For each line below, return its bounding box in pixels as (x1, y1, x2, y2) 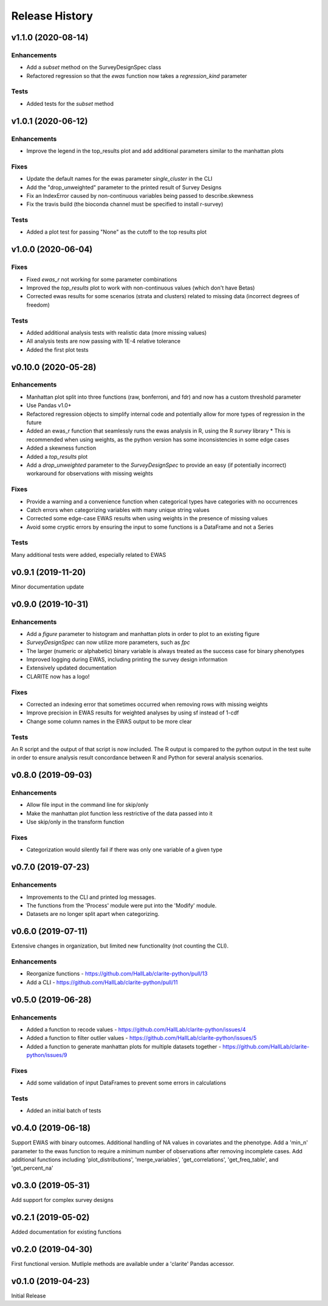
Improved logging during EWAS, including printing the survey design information (26, 656, 228, 663)
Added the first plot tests (26, 346, 89, 353)
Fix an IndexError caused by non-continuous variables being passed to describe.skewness (26, 192, 254, 199)
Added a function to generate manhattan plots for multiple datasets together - (26, 1042, 222, 1050)
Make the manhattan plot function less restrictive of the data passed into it (26, 809, 213, 817)
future (26, 419, 42, 426)
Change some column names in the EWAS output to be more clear (26, 718, 193, 725)
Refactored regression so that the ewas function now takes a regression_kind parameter (26, 72, 247, 79)
